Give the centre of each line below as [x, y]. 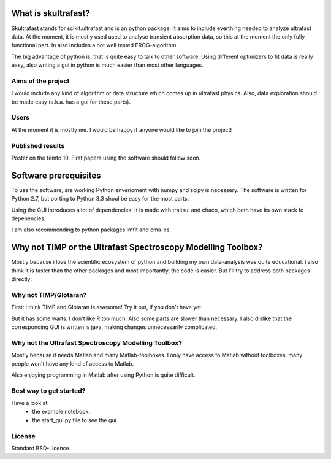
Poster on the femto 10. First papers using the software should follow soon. [106, 158]
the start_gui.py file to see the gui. [75, 420]
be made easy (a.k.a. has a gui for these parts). [71, 102]
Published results [38, 145]
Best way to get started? [48, 391]
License [24, 436]
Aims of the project [40, 81]
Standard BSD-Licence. [41, 448]
